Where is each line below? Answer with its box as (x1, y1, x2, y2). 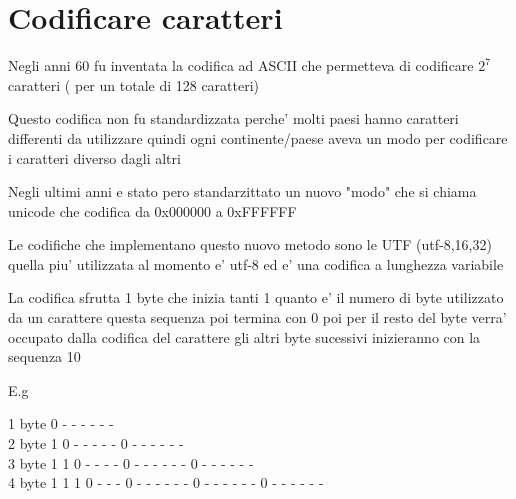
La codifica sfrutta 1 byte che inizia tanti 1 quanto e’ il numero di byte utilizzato (8, 287, 504, 308)
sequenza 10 (8, 346, 81, 367)
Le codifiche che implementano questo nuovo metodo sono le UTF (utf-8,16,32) (8, 234, 492, 255)
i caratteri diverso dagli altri (8, 147, 181, 168)
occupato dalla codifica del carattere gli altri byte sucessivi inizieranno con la (8, 326, 481, 347)
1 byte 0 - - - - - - (8, 413, 114, 434)
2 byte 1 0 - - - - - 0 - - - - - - (8, 433, 184, 454)
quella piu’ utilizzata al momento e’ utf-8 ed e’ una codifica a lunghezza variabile (8, 253, 504, 274)
